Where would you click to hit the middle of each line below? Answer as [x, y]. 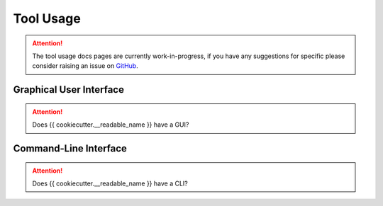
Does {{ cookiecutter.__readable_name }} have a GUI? [111, 125]
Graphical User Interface [68, 90]
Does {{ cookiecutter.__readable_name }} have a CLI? [110, 183]
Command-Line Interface [70, 148]
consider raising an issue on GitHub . [85, 66]
